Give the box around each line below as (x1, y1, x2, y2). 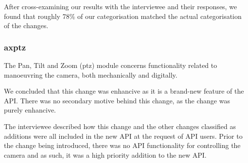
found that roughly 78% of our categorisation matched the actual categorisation (4, 11, 242, 21)
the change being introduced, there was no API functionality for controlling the (4, 140, 241, 150)
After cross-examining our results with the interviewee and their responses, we (4, 1, 237, 11)
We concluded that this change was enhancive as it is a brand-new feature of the (4, 86, 244, 96)
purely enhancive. (4, 105, 56, 115)
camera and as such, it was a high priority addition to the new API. (4, 149, 207, 160)
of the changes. (4, 20, 49, 31)
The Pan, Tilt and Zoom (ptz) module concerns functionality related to (4, 60, 217, 70)
